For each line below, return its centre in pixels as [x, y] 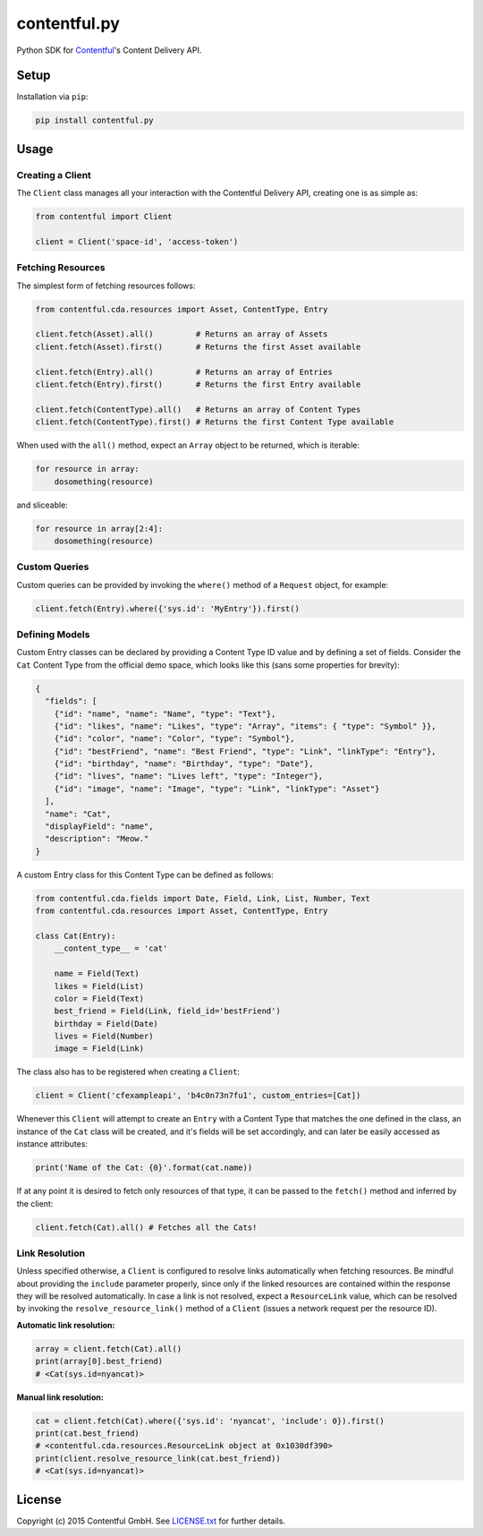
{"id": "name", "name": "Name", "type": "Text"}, [165, 713]
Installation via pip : [52, 97]
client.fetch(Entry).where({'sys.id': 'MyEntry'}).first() [167, 608]
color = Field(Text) [99, 998]
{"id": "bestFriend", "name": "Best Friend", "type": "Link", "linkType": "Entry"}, [246, 751]
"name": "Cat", [78, 814]
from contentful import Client [104, 217]
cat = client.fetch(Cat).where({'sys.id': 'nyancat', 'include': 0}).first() [210, 1421]
